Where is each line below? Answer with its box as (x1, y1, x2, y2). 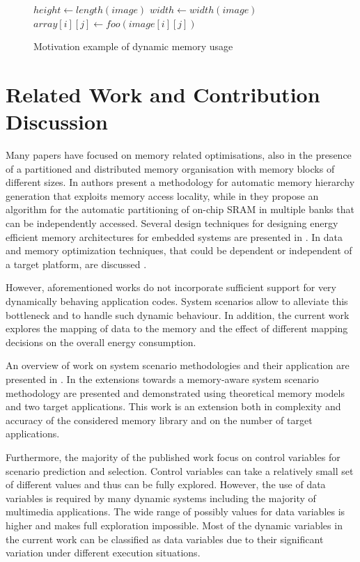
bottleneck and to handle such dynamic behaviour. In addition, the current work (6, 307, 350, 322)
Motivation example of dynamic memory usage (33, 39, 233, 54)
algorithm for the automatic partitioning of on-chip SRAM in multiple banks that (6, 202, 354, 217)
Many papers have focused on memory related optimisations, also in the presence (6, 148, 352, 162)
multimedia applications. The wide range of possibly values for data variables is (6, 504, 345, 519)
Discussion (6, 107, 108, 136)
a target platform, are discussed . (6, 256, 147, 271)
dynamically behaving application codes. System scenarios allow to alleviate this (6, 294, 348, 309)
